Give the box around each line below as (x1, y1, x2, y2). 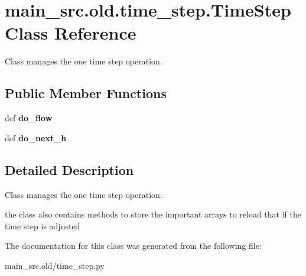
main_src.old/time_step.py (5, 259, 105, 271)
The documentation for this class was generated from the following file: (5, 239, 262, 252)
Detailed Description (5, 160, 134, 178)
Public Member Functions (5, 84, 167, 102)
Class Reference (5, 21, 136, 45)
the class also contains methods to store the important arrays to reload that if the (5, 208, 301, 220)
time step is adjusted (5, 219, 80, 232)
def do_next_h (5, 131, 67, 144)
